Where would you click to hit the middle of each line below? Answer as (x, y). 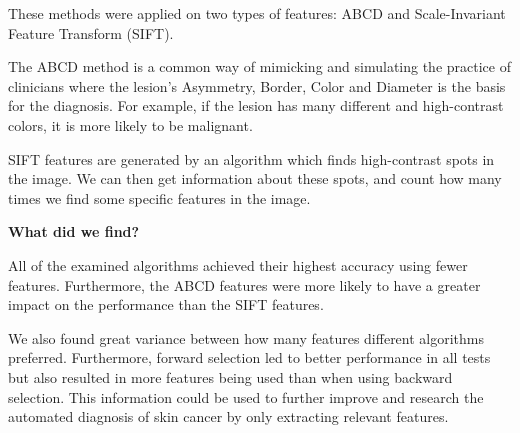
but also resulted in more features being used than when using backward (230, 376)
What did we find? (74, 231)
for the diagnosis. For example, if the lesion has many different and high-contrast (256, 105)
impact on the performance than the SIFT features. (166, 304)
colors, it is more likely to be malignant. (130, 124)
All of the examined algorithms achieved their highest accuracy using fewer (238, 264)
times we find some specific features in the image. (159, 197)
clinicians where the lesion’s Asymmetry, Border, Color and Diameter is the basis (257, 85)
